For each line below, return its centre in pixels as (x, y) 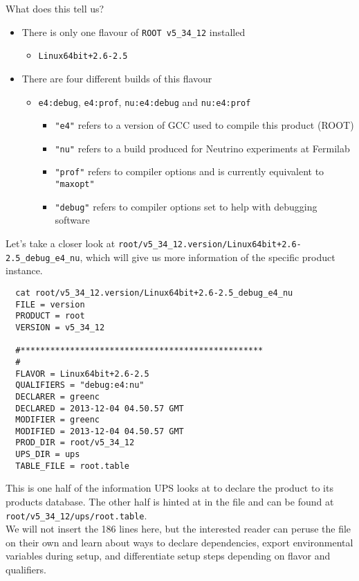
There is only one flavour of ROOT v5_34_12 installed (134, 32)
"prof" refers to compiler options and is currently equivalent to (190, 171)
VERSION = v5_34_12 (60, 327)
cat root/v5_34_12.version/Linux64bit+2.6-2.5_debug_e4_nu (154, 293)
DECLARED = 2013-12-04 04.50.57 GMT (100, 408)
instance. (24, 270)
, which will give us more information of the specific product (208, 257)
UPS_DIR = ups (48, 455)
